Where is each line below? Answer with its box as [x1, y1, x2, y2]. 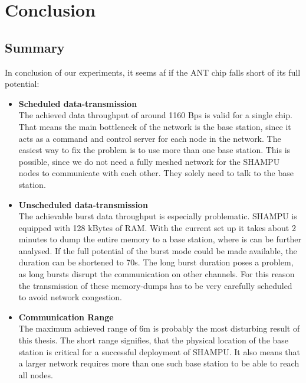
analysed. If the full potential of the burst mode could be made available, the [18, 244, 297, 257]
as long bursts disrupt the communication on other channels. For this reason [18, 268, 295, 280]
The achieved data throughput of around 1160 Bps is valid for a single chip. [18, 109, 292, 121]
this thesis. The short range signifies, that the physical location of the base [18, 334, 289, 346]
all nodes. [18, 368, 53, 381]
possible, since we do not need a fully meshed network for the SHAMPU [18, 155, 280, 167]
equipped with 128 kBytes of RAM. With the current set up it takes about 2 [18, 221, 296, 233]
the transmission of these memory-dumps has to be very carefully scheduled [18, 279, 292, 291]
